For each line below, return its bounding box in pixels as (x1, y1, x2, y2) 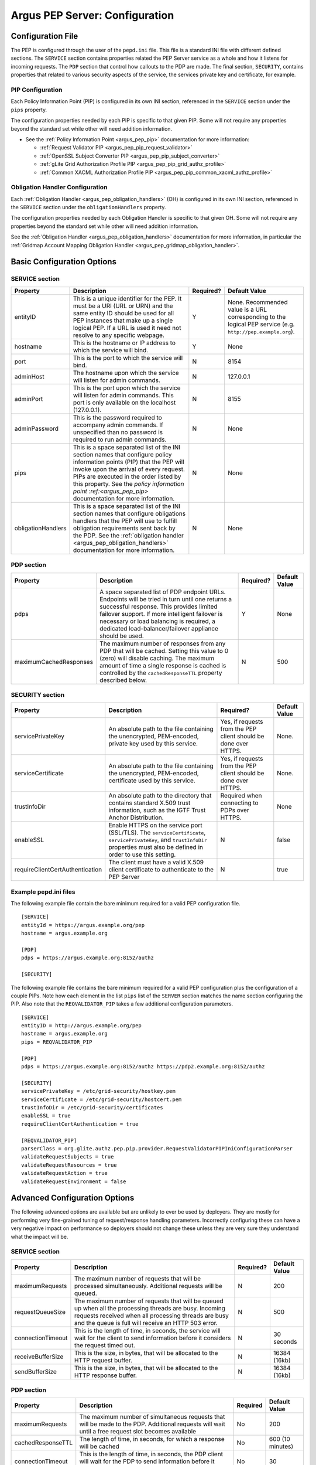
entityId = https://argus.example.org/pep (21, 922, 145, 928)
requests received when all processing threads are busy (74, 1311, 229, 1320)
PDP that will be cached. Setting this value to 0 (99, 646, 229, 655)
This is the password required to (73, 413, 162, 421)
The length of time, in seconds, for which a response (79, 1435, 225, 1443)
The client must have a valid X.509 (108, 858, 204, 867)
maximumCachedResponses (14, 657, 94, 666)
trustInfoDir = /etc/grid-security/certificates (21, 1104, 163, 1110)
